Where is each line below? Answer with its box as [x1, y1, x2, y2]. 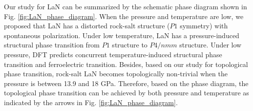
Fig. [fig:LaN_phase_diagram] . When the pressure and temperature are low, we [4, 11, 244, 21]
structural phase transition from [4, 40, 100, 50]
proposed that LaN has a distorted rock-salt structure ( [4, 21, 170, 31]
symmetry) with [180, 21, 228, 31]
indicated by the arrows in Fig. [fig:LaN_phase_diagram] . [4, 97, 178, 107]
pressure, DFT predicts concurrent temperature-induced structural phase [4, 49, 222, 59]
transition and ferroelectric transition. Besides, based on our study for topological [4, 59, 248, 69]
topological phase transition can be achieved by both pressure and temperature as [4, 88, 249, 98]
